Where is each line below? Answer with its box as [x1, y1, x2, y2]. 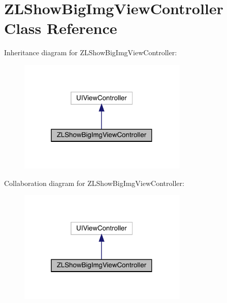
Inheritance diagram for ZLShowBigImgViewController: [4, 47, 177, 58]
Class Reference [4, 18, 117, 39]
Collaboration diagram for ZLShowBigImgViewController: [4, 177, 184, 188]
